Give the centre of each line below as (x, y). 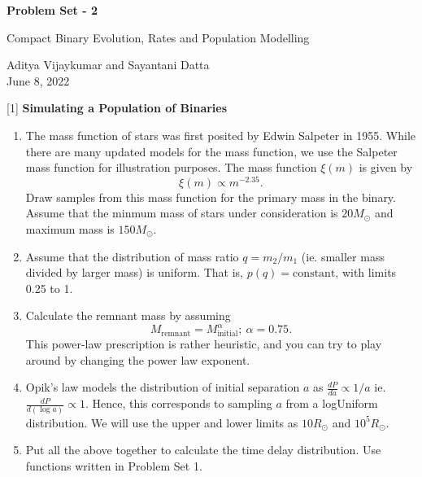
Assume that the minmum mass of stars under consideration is (182, 213)
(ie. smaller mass (343, 256)
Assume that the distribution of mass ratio (132, 256)
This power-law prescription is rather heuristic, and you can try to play (204, 344)
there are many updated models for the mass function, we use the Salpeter (211, 151)
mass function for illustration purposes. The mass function (171, 167)
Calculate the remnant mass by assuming (128, 315)
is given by (386, 167)
